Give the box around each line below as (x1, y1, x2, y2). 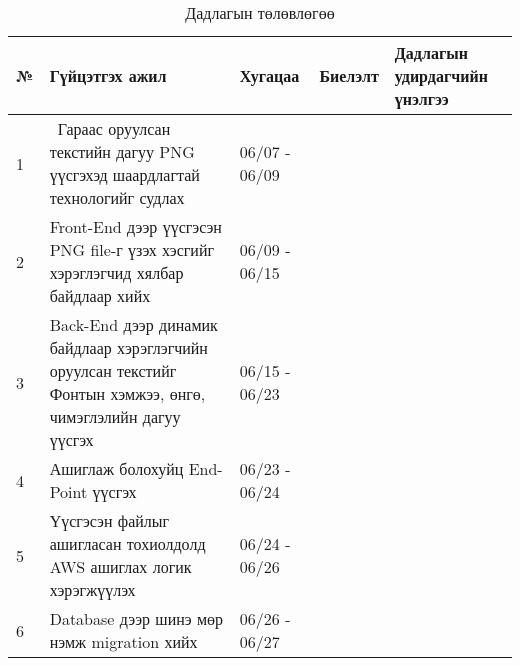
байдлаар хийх (49, 284, 151, 307)
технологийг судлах (49, 186, 185, 209)
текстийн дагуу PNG (49, 140, 195, 163)
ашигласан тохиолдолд (49, 532, 206, 555)
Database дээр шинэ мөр (49, 607, 224, 630)
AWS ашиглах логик (49, 555, 192, 578)
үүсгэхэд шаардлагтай (49, 163, 200, 186)
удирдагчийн (394, 64, 488, 87)
